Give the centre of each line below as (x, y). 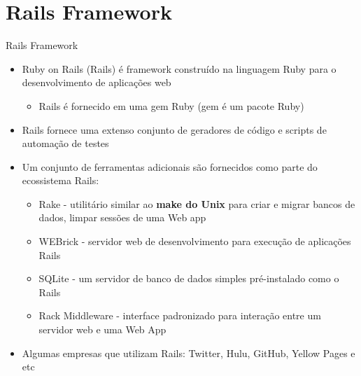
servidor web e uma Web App (102, 329)
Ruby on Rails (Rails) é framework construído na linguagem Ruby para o (179, 68)
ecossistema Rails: (61, 180)
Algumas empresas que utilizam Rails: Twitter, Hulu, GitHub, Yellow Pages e (189, 353)
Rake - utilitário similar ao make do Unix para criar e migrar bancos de (197, 203)
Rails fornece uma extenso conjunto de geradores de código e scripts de (174, 129)
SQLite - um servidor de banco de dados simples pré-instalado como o (189, 278)
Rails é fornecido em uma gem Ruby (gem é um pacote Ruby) (171, 105)
